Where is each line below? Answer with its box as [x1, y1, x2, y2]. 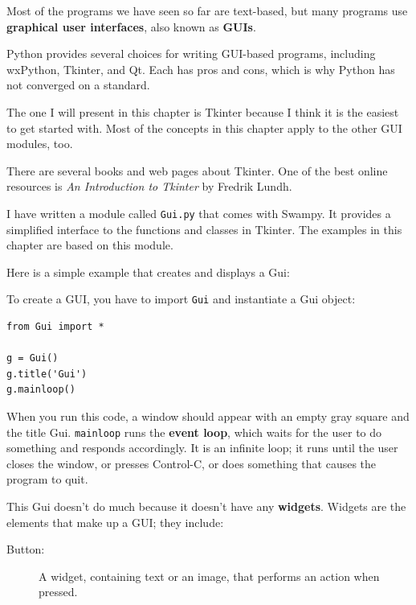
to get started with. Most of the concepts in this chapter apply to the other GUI [6, 119, 402, 136]
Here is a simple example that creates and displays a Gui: [6, 263, 290, 280]
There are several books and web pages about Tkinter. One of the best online [6, 162, 388, 179]
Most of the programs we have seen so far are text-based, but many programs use [6, 2, 408, 19]
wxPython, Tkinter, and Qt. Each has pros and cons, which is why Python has [6, 60, 395, 77]
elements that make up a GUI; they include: [6, 513, 224, 530]
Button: [6, 541, 45, 558]
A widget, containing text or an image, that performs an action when [39, 567, 380, 584]
